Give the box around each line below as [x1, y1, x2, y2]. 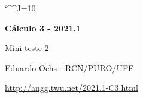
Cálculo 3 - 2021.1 [5, 21, 81, 34]
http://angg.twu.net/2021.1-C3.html [5, 81, 138, 94]
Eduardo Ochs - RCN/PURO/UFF [5, 61, 134, 74]
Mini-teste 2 [5, 42, 49, 54]
